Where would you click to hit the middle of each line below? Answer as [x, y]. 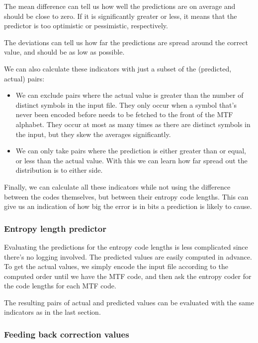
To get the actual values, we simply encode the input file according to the [116, 266]
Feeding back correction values [67, 334]
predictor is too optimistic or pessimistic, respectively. [86, 26]
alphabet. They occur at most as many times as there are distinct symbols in [133, 124]
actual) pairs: [24, 78]
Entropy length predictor [55, 228]
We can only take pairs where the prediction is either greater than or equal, [131, 151]
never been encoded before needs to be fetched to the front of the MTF [124, 114]
